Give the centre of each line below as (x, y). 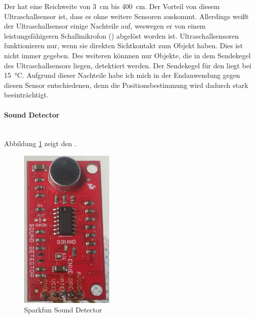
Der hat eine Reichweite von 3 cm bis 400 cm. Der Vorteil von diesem (112, 6)
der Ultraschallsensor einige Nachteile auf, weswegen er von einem (105, 26)
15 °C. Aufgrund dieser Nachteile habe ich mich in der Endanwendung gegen (122, 75)
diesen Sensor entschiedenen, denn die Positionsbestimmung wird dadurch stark (126, 85)
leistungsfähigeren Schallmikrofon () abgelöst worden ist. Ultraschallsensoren (121, 35)
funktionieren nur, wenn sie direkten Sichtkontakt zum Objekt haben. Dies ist (123, 45)
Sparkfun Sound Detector (63, 310)
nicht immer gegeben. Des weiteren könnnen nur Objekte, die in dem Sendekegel (127, 55)
